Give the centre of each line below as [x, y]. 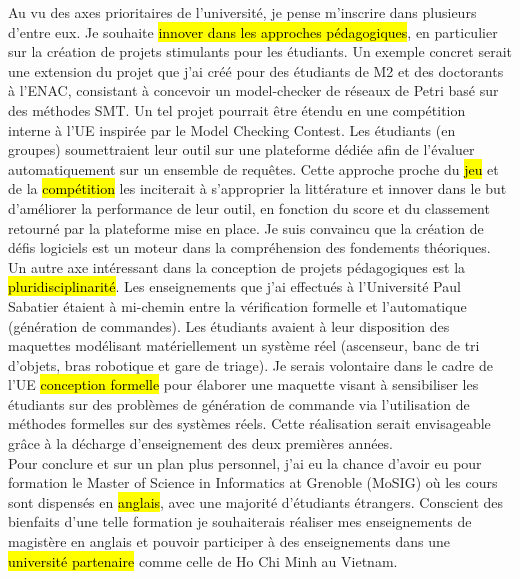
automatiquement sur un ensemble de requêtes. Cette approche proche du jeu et [253, 168]
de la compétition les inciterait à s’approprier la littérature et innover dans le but [257, 188]
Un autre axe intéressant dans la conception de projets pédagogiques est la [237, 266]
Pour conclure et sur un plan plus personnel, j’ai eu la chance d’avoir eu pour [245, 462]
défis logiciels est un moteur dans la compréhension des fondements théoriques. [249, 247]
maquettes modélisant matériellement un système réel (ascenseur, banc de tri [244, 345]
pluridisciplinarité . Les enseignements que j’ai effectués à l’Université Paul [234, 286]
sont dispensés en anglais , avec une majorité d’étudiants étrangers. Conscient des [256, 501]
